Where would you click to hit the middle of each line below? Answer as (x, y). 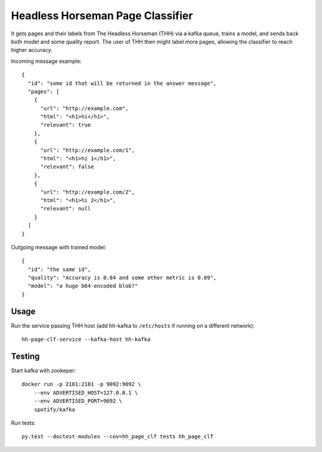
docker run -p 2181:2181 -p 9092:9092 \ (81, 384)
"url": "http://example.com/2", (88, 192)
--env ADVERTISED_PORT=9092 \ (78, 401)
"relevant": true (66, 125)
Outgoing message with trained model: (59, 247)
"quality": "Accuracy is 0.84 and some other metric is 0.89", (122, 278)
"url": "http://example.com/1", (88, 150)
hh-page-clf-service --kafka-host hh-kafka (86, 340)
